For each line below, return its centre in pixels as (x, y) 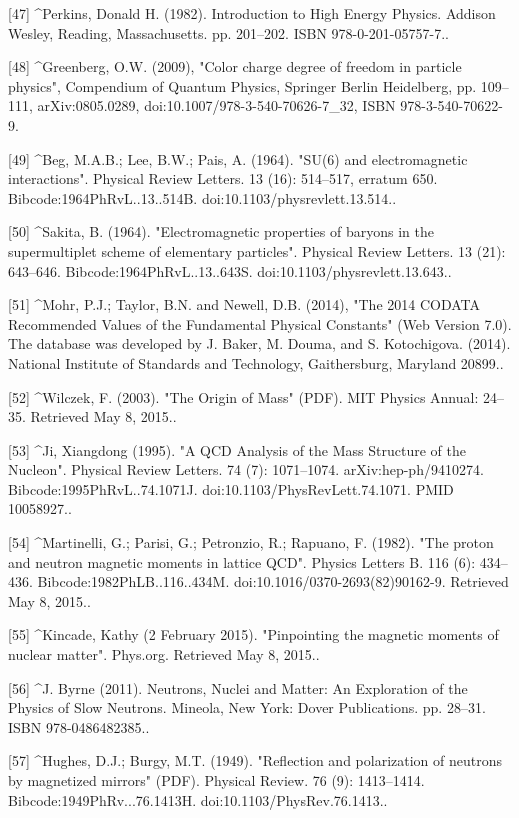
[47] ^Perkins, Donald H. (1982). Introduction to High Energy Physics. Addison (252, 13)
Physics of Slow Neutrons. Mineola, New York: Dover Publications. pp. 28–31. (247, 707)
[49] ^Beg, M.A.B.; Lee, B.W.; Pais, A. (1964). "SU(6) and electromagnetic (238, 158)
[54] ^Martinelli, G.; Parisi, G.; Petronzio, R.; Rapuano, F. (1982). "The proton (251, 542)
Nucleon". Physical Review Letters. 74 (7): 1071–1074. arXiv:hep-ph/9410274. (246, 469)
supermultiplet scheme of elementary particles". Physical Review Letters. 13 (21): (257, 250)
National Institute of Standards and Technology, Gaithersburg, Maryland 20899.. (256, 362)
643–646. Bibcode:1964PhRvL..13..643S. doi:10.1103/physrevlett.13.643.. (230, 270)
